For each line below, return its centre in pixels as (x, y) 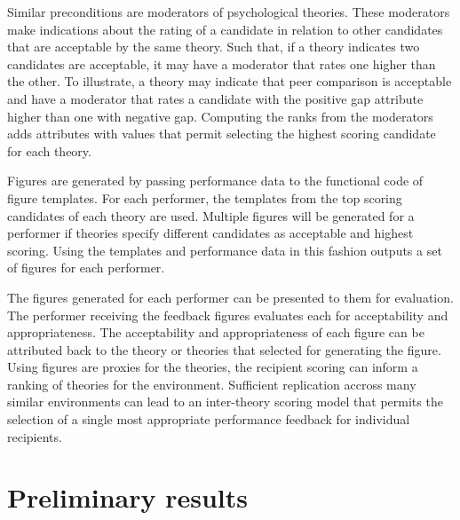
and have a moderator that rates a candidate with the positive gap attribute (215, 98)
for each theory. (49, 150)
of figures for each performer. (86, 268)
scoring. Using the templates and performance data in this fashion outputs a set (225, 250)
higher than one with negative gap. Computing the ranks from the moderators (220, 116)
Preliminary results (127, 497)
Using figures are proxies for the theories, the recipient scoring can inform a (213, 367)
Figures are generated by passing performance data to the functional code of (215, 181)
